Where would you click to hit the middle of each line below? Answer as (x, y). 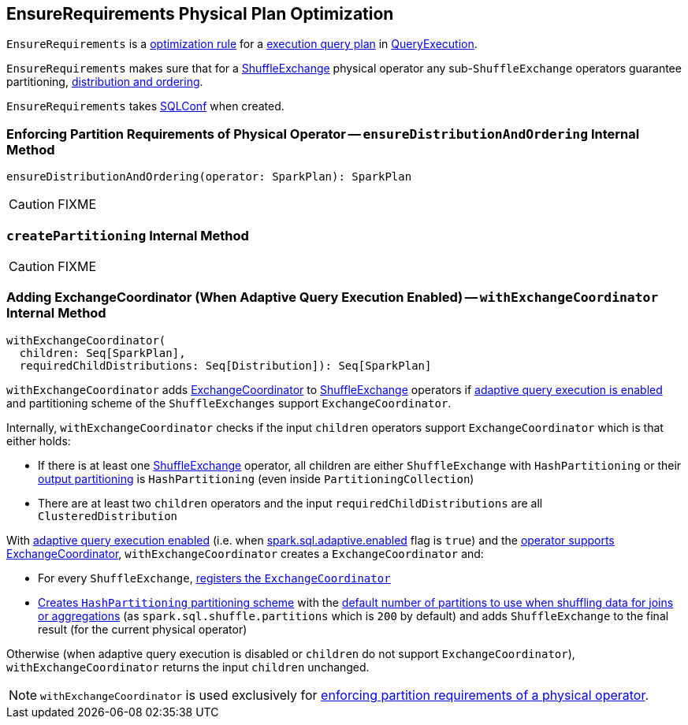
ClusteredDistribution (108, 516)
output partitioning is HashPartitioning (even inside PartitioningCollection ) (256, 478)
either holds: (39, 441)
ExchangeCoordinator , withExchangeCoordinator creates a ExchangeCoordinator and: (245, 553)
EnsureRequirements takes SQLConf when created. (145, 106)
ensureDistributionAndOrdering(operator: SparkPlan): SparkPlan (209, 177)
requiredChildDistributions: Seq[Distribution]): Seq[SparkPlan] (225, 365)
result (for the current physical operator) (143, 629)
